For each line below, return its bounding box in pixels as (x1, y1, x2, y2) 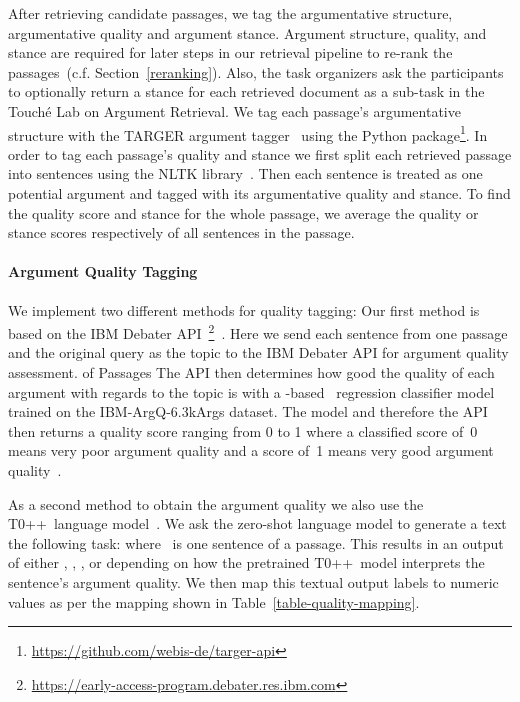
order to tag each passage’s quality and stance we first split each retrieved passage (8, 143, 512, 164)
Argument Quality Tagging (8, 261, 198, 282)
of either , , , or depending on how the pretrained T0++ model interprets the (8, 552, 485, 573)
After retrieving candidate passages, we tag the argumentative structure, (8, 3, 453, 23)
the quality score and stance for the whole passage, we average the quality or (8, 202, 479, 223)
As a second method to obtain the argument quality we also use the (8, 493, 424, 514)
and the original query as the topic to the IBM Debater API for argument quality (8, 342, 509, 363)
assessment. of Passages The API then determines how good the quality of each (8, 362, 495, 383)
